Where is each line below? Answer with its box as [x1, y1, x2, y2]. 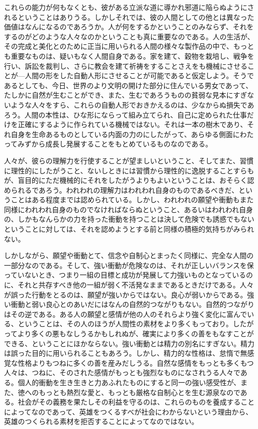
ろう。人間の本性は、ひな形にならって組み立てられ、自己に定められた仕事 [4, 109, 247, 120]
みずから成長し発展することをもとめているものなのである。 [17, 139, 212, 149]
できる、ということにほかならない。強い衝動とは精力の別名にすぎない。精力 [4, 338, 255, 348]
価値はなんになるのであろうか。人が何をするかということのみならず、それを [4, 21, 254, 32]
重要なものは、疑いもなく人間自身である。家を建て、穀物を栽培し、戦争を [10, 50, 255, 61]
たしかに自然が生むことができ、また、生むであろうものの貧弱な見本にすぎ [4, 90, 248, 100]
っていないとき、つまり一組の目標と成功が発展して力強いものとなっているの [4, 270, 253, 280]
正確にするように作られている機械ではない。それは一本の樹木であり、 [17, 119, 248, 130]
